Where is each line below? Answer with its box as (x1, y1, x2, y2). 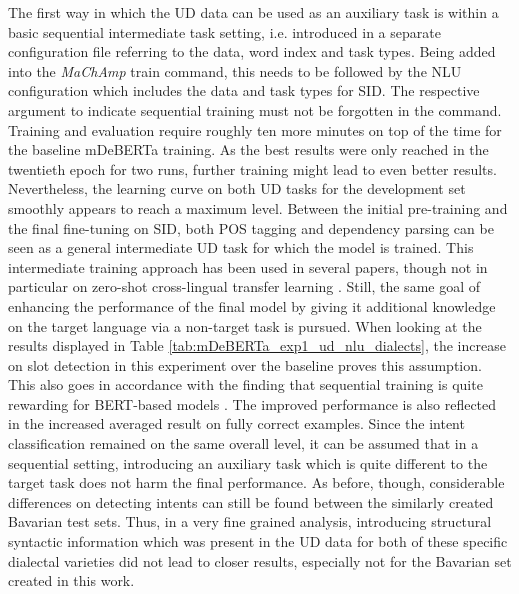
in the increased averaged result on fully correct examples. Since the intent (8, 413, 465, 434)
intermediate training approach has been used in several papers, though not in (8, 256, 488, 277)
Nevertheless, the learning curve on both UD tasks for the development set (8, 178, 466, 199)
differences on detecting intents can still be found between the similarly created (8, 491, 494, 512)
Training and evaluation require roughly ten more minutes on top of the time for (8, 119, 502, 140)
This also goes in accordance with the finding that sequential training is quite (8, 374, 483, 395)
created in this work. (8, 570, 135, 591)
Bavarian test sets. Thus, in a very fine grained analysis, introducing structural (8, 511, 492, 532)
